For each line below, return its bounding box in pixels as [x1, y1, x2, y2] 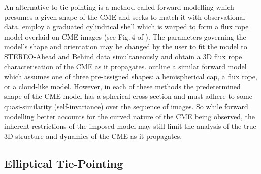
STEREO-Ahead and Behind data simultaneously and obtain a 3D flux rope [4, 51, 242, 61]
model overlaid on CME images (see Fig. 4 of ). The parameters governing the [4, 31, 246, 42]
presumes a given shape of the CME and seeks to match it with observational [4, 11, 245, 22]
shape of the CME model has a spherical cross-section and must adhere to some [4, 91, 252, 101]
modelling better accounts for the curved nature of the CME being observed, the [4, 111, 255, 121]
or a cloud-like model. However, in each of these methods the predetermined [4, 81, 241, 91]
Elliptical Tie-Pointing [4, 155, 123, 171]
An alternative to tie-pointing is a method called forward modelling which [4, 2, 234, 12]
